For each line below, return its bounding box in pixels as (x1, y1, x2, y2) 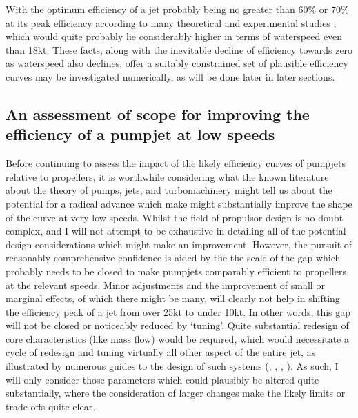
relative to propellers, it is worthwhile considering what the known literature (6, 169, 329, 183)
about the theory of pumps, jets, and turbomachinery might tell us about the (6, 183, 332, 197)
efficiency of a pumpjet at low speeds (6, 123, 275, 145)
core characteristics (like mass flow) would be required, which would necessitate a (6, 331, 349, 346)
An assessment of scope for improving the (6, 103, 310, 124)
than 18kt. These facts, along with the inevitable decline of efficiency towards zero (6, 42, 353, 57)
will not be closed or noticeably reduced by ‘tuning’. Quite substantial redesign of (6, 318, 349, 332)
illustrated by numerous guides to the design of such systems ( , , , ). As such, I (6, 359, 339, 373)
